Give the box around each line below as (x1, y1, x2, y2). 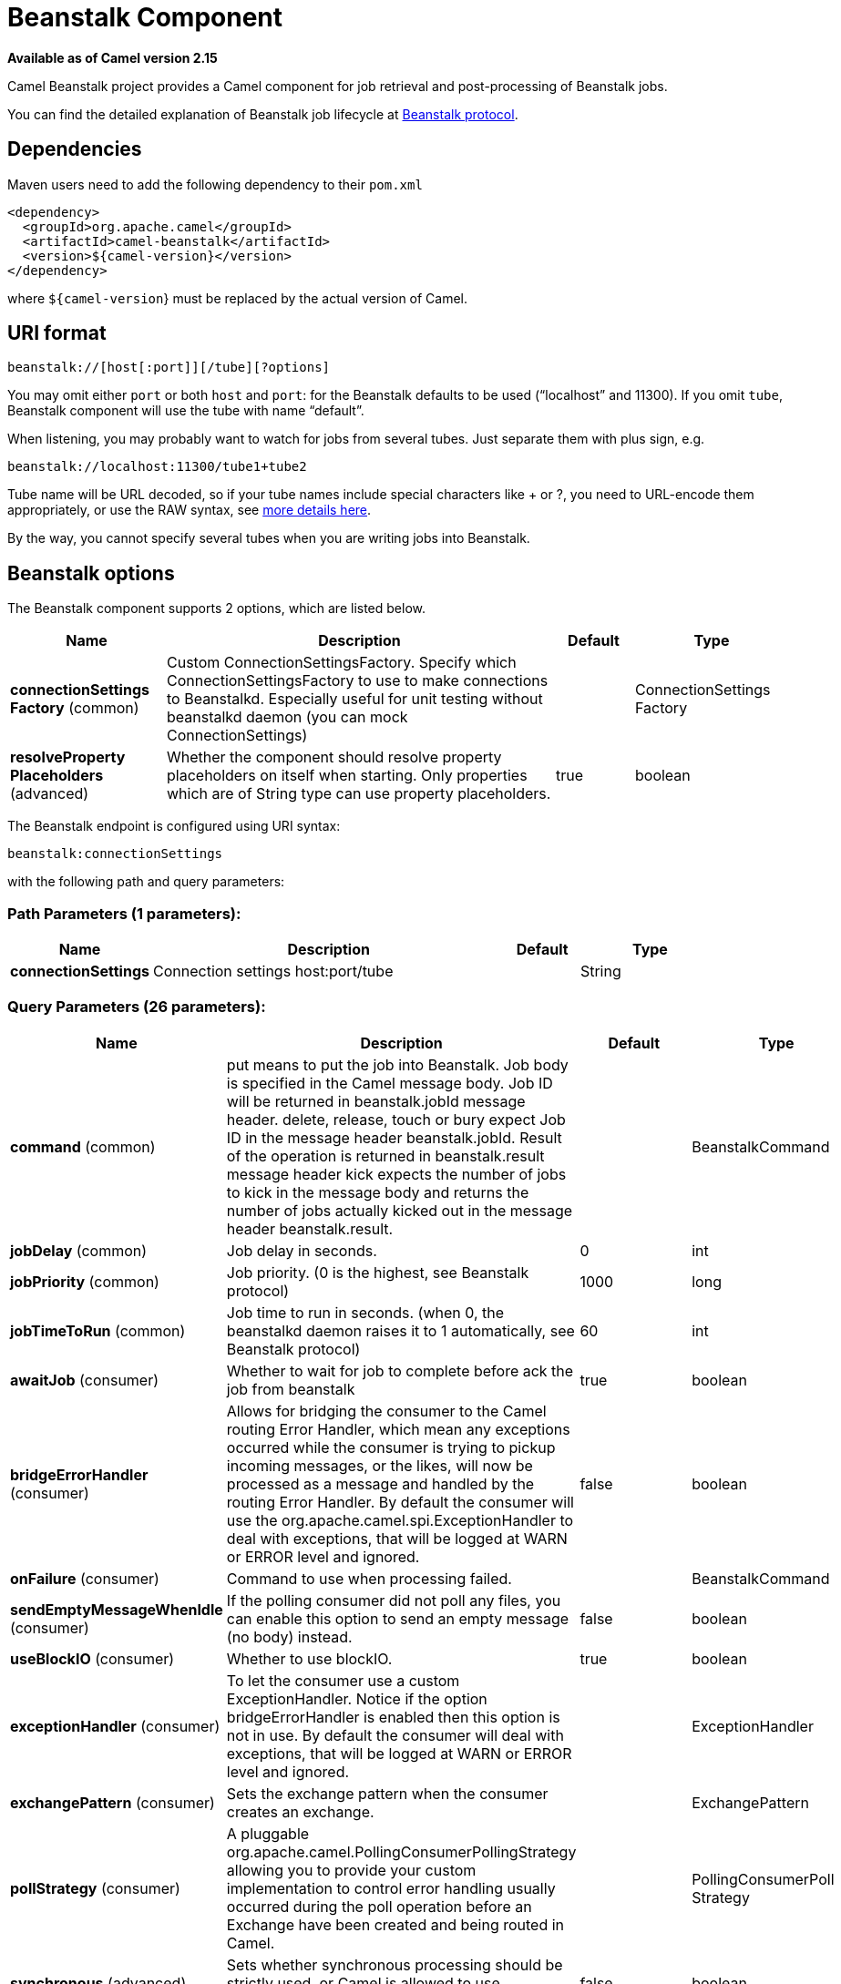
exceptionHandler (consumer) (10, 1716, 221, 1735)
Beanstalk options (7, 561, 175, 585)
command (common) (10, 1137, 156, 1156)
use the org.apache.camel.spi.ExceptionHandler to (226, 1510, 574, 1529)
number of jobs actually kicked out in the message (226, 1201, 573, 1220)
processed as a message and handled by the (226, 1474, 535, 1493)
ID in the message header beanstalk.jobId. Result (226, 1128, 562, 1147)
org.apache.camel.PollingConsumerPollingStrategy (226, 1842, 577, 1861)
